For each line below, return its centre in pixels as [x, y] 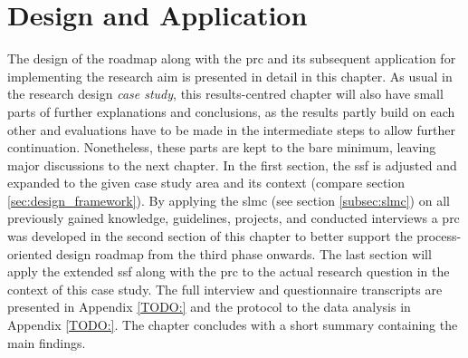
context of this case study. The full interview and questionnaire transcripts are [225, 289]
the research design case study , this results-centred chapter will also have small [225, 94]
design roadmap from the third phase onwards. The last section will [244, 253]
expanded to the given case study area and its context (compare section [206, 183]
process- [439, 236]
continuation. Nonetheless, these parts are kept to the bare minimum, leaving [222, 147]
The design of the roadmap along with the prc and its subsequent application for [232, 58]
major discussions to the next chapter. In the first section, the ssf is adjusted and [232, 164]
